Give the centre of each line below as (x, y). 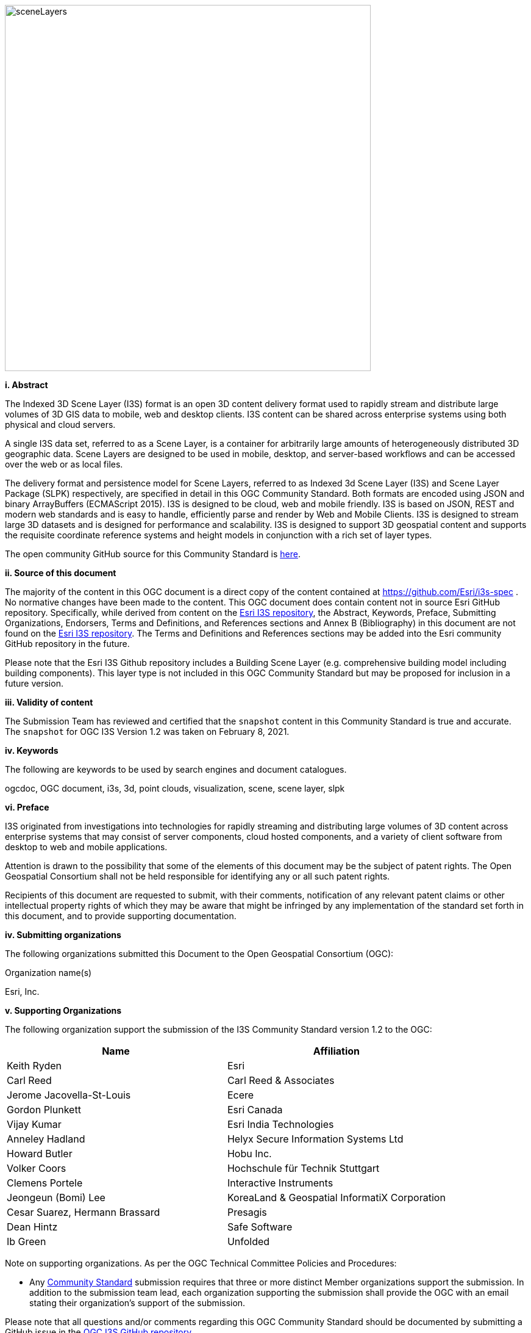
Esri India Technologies (280, 1124)
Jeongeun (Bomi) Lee (56, 1198)
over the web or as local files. (64, 464)
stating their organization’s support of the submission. (137, 1303)
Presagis (247, 1212)
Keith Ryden (34, 1066)
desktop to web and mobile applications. (86, 847)
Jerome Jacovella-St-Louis (69, 1095)
